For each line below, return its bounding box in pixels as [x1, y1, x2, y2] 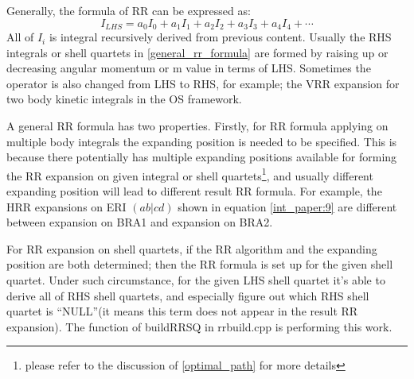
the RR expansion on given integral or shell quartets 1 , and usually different [6, 164, 373, 184]
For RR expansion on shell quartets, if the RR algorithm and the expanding [6, 240, 377, 257]
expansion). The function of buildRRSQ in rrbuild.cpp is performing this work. [6, 318, 393, 335]
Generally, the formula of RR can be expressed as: [6, 2, 251, 18]
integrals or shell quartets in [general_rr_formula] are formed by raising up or [6, 44, 389, 60]
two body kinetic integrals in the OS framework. [6, 91, 242, 107]
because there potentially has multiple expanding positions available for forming [6, 149, 397, 165]
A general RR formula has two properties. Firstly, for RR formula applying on [6, 118, 389, 134]
